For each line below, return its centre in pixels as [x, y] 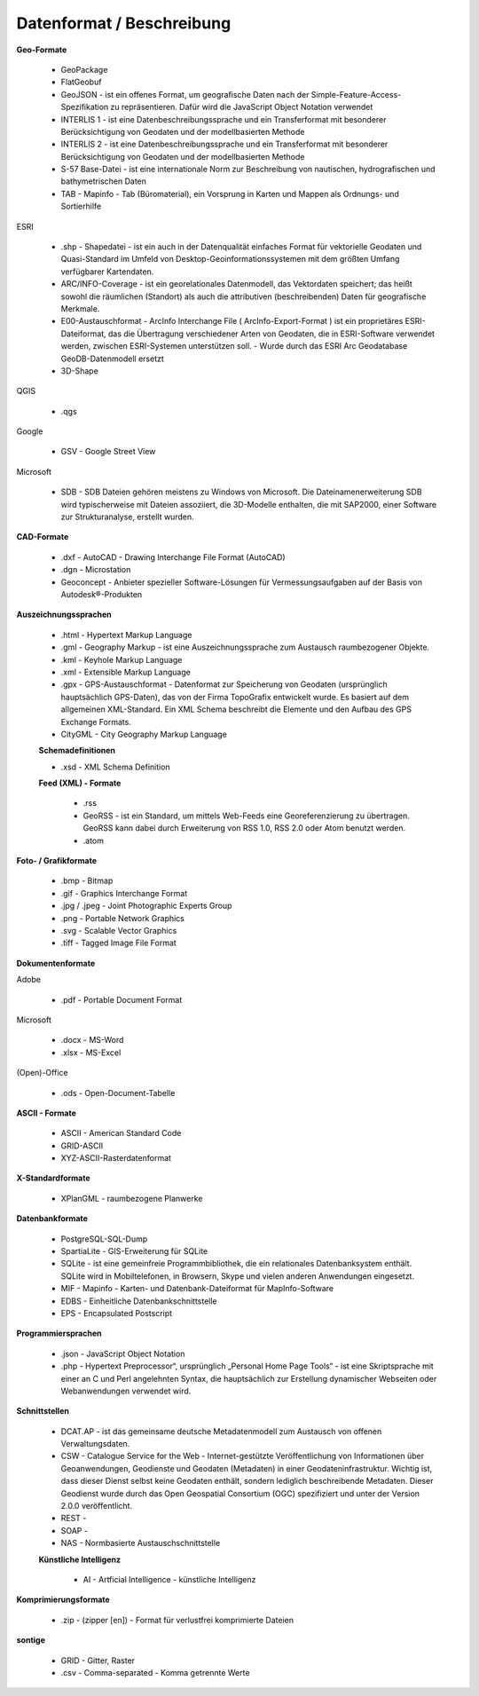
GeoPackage [84, 69]
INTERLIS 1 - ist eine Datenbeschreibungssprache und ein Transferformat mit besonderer [224, 119]
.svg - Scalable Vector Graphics [119, 930]
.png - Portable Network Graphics [123, 918]
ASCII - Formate [47, 1113]
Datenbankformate [52, 1219]
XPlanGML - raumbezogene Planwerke [132, 1198]
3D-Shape [80, 371]
